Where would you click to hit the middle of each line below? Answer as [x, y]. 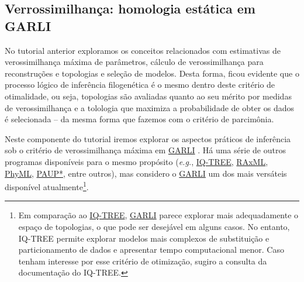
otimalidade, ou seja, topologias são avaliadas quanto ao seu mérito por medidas [148, 96]
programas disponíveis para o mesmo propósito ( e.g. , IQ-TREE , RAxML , [137, 161]
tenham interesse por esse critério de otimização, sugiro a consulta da [143, 261]
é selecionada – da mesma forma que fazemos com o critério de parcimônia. [139, 119]
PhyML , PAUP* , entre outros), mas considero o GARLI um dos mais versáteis [146, 173]
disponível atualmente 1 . [47, 186]
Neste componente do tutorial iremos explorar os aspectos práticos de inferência [148, 138]
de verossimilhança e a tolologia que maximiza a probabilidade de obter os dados [150, 107]
